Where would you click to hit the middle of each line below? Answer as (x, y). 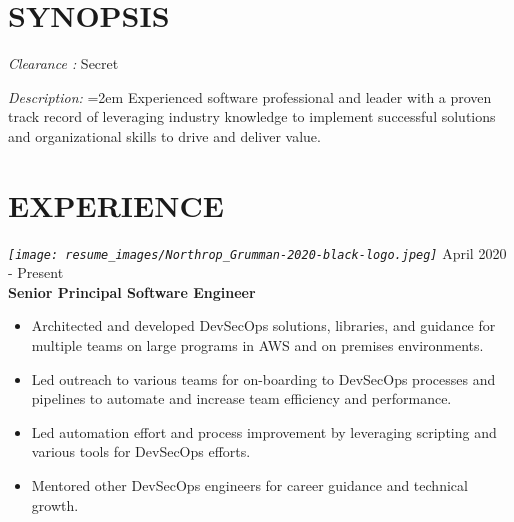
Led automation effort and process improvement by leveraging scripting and (264, 431)
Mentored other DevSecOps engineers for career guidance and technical (249, 485)
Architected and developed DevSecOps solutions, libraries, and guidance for (263, 325)
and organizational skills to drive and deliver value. (164, 135)
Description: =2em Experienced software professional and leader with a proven (250, 96)
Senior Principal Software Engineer (132, 291)
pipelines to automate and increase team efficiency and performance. (241, 398)
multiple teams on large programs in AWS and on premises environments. (257, 345)
